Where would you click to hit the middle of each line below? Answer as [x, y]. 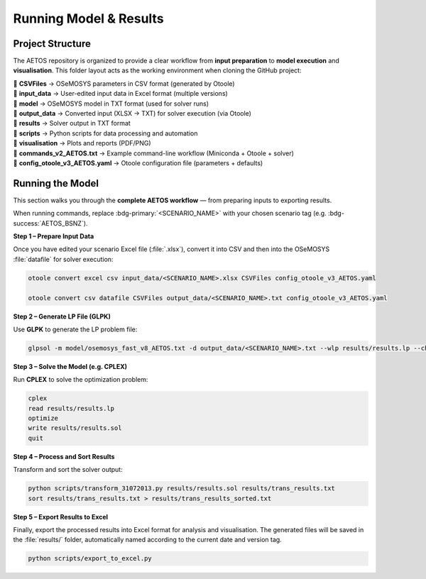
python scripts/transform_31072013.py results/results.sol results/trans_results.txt [181, 489]
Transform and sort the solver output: [68, 470]
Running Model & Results [88, 18]
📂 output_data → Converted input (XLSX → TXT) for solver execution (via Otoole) [132, 114]
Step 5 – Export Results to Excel [61, 517]
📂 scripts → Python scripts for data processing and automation [105, 133]
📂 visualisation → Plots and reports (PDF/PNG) [82, 143]
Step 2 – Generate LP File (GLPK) [62, 316]
